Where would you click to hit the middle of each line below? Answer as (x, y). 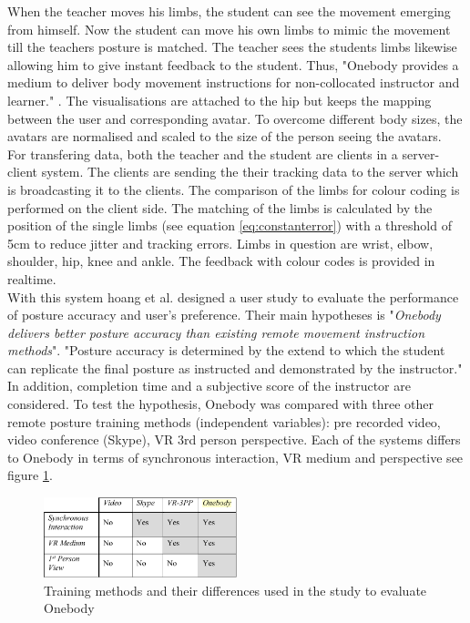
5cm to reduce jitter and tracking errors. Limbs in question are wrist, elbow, (220, 243)
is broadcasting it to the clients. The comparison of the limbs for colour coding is (234, 189)
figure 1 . (30, 475)
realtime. (32, 278)
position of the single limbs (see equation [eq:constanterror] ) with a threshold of (230, 225)
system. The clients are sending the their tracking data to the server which (250, 172)
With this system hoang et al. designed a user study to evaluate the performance (233, 296)
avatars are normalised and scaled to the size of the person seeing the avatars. (225, 136)
